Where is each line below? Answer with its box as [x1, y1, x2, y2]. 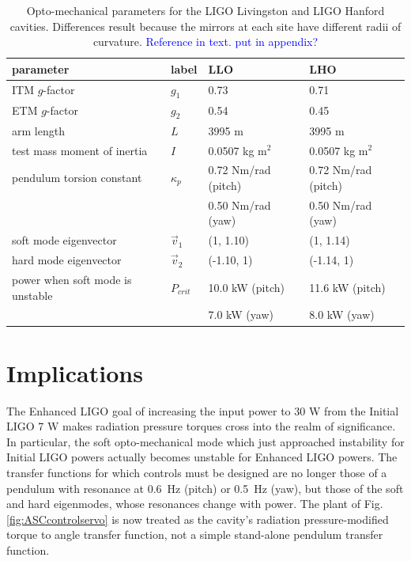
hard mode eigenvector [12, 252, 122, 268]
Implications [6, 356, 143, 389]
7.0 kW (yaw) [208, 306, 273, 323]
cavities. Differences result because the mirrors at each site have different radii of [9, 17, 402, 34]
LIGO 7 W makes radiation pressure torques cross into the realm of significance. [6, 418, 396, 434]
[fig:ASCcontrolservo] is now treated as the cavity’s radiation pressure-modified [6, 510, 389, 527]
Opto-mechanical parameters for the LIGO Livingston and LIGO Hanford [26, 2, 385, 18]
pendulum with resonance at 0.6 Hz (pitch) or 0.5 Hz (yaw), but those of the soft [6, 480, 404, 496]
